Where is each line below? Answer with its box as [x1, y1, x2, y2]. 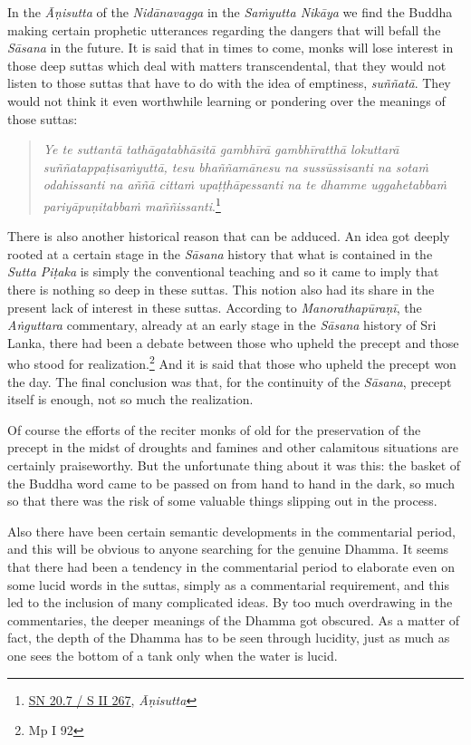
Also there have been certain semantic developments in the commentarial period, [7, 521, 457, 540]
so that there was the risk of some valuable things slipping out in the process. [7, 491, 437, 510]
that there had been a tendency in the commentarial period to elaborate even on [7, 556, 456, 576]
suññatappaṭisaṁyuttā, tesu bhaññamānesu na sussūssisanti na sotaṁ [43, 157, 428, 176]
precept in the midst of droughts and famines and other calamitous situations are [7, 438, 459, 457]
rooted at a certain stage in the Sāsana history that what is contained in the [7, 244, 433, 263]
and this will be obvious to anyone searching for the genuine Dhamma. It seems [7, 539, 449, 558]
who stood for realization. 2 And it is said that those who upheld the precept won [7, 352, 457, 372]
